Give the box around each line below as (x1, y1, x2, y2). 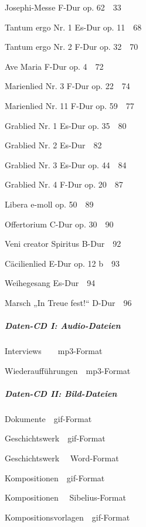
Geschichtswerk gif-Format (5, 432, 106, 444)
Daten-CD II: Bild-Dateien (5, 387, 117, 399)
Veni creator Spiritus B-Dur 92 (5, 237, 121, 250)
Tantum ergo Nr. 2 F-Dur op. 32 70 (5, 40, 138, 53)
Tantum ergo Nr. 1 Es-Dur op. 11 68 (5, 21, 142, 33)
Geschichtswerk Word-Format (5, 452, 119, 464)
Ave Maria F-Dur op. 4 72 (5, 60, 104, 72)
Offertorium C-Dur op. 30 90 (5, 217, 114, 230)
